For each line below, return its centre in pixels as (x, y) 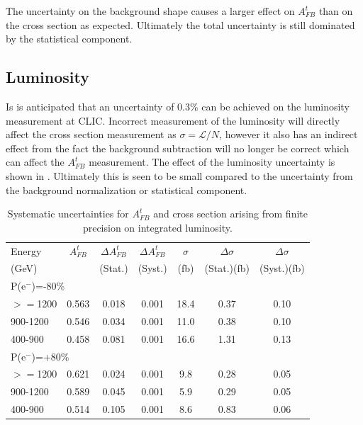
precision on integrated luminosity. (157, 227)
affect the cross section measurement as (91, 134)
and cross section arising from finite (230, 214)
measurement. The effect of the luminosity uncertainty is (212, 162)
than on (336, 11)
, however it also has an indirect (289, 134)
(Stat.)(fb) (227, 268)
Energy (26, 250)
